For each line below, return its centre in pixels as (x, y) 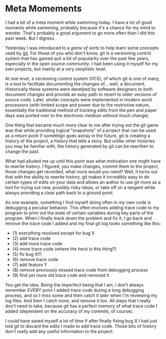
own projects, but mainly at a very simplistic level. (56, 69)
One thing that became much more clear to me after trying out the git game (82, 125)
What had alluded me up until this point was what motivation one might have (83, 161)
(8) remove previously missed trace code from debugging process (80, 270)
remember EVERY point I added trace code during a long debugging (75, 290)
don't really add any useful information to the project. (59, 331)
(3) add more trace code (37, 243)
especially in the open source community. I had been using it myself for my (82, 64)
